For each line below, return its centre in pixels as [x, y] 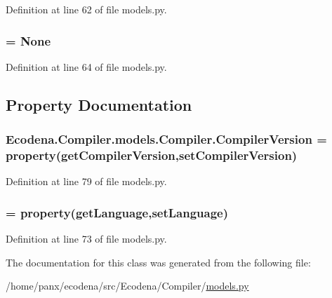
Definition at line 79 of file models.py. [86, 181]
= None [28, 40]
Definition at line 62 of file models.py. [86, 9]
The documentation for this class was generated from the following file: [158, 262]
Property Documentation [99, 104]
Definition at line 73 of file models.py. [86, 239]
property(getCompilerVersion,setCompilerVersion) [152, 155]
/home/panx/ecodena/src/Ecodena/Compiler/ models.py [127, 286]
